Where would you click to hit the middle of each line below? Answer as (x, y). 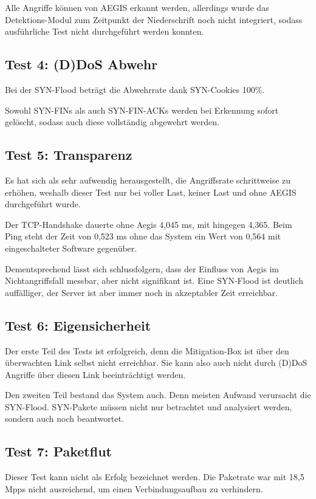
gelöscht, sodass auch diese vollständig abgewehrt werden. (112, 122)
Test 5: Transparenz (69, 155)
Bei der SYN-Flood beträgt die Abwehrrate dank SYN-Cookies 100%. (135, 89)
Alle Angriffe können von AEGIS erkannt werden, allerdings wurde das (137, 7)
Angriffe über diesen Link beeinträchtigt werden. (95, 374)
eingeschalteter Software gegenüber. (71, 248)
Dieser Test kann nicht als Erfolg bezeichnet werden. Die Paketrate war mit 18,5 (155, 477)
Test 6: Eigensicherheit (78, 325)
